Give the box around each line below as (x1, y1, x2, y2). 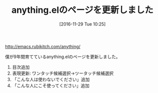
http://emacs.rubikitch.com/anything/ (5, 43, 81, 49)
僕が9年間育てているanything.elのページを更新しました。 (5, 54, 121, 60)
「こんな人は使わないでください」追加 (12, 76, 90, 82)
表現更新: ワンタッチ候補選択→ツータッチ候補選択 (12, 70, 114, 76)
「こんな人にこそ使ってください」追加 (12, 82, 90, 89)
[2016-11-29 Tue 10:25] (59, 21, 106, 27)
